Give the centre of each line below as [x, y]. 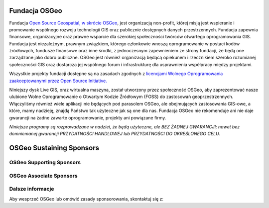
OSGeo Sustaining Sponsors [54, 148]
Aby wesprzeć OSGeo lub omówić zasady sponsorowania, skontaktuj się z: [86, 199]
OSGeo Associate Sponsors [43, 176]
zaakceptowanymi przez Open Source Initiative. [58, 81]
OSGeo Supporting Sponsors [45, 163]
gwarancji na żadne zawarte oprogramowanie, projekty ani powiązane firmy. [88, 117]
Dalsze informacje [32, 189]
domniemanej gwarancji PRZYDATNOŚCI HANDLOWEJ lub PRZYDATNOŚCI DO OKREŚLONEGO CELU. [115, 134]
